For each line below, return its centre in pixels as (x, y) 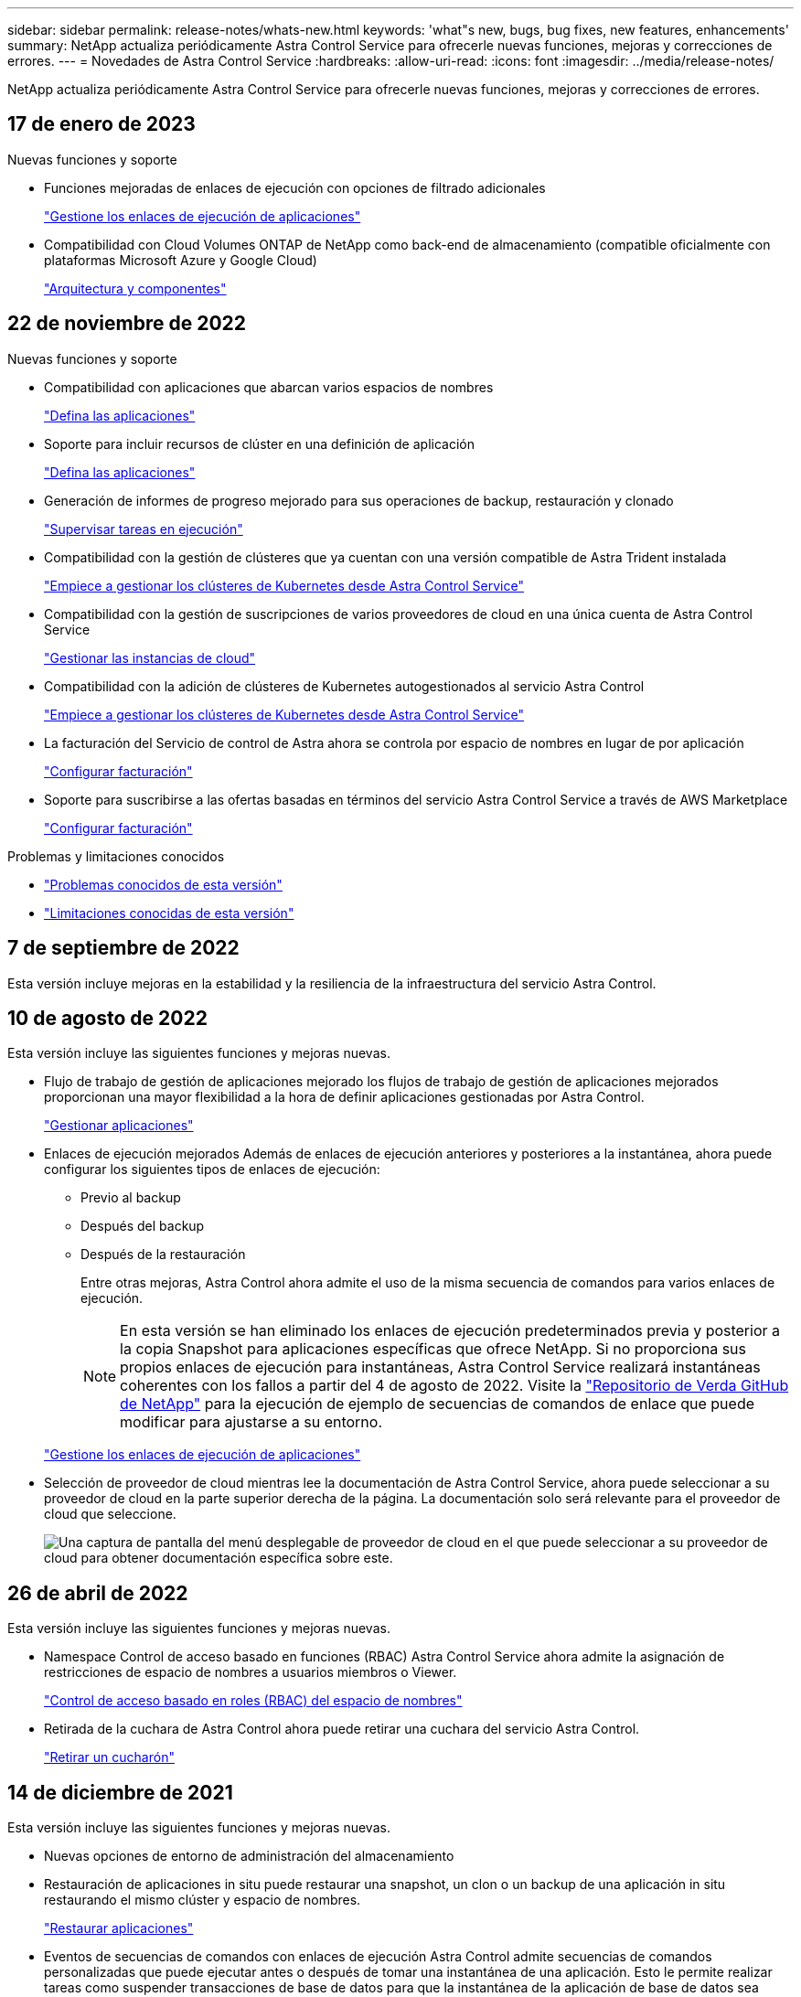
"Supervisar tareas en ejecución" (144, 529)
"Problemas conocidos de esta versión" (163, 884)
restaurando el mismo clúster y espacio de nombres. (203, 1900)
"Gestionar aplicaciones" (119, 1126)
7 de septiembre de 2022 (123, 948)
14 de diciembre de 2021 (120, 1792)
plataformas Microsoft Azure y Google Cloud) (181, 260)
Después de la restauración (163, 1255)
